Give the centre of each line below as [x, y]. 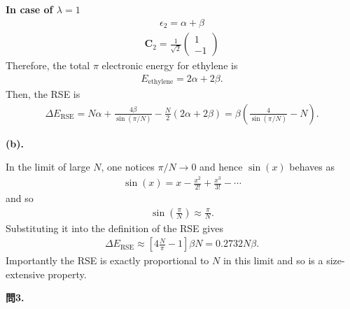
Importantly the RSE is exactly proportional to [107, 260]
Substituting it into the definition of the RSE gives [114, 228]
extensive [25, 274]
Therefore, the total [48, 65]
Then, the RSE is [43, 94]
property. [67, 274]
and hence [221, 167]
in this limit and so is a [273, 260]
